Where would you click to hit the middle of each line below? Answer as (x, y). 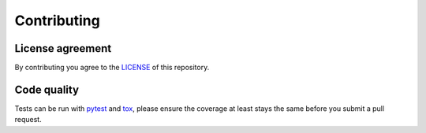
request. (28, 120)
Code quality (47, 89)
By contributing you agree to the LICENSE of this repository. (112, 68)
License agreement (63, 48)
